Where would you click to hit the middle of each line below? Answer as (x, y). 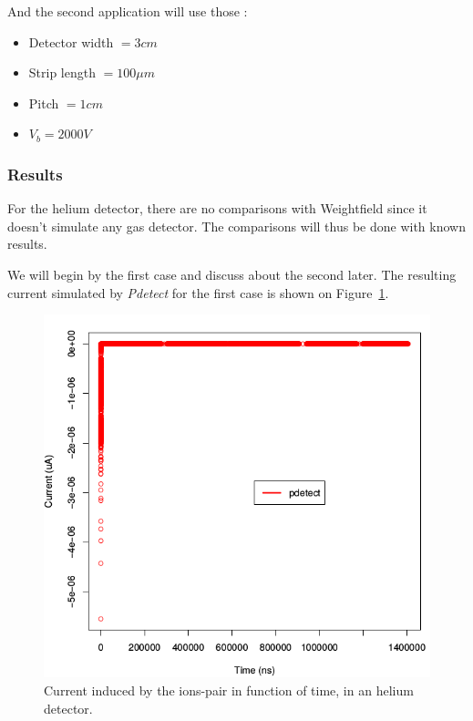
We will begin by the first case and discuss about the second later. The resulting (232, 274)
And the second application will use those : (128, 11)
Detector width (71, 41)
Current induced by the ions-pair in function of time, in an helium (229, 690)
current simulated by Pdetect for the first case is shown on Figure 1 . (198, 292)
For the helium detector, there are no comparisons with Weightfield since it (217, 208)
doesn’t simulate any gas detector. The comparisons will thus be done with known (236, 226)
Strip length (62, 72)
